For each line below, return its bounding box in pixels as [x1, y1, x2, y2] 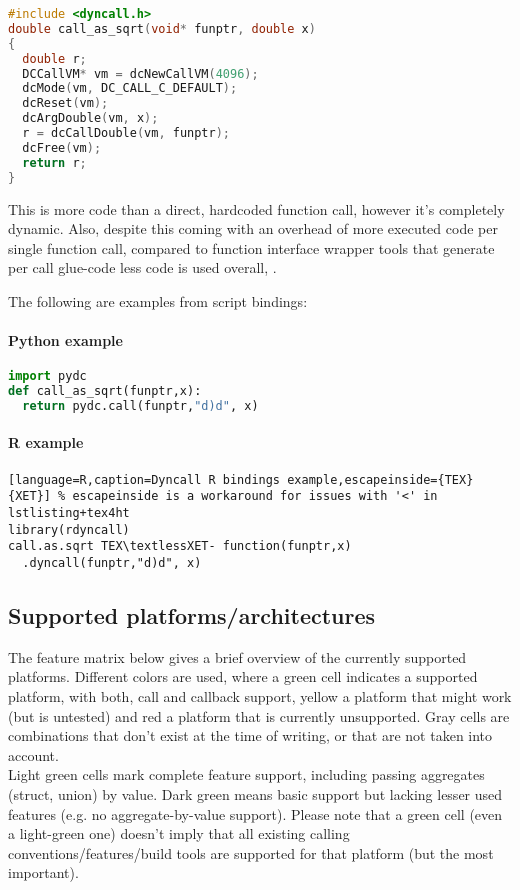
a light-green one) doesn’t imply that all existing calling [8, 823, 350, 844]
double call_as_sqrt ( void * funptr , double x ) [8, 21, 316, 36]
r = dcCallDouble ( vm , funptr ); [22, 126, 231, 140]
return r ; [22, 155, 87, 170]
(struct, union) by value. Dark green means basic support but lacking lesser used [8, 783, 503, 804]
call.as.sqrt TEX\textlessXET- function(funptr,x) [8, 539, 352, 554]
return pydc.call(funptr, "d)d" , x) [22, 399, 259, 414]
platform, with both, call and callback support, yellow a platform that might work [8, 686, 512, 707]
